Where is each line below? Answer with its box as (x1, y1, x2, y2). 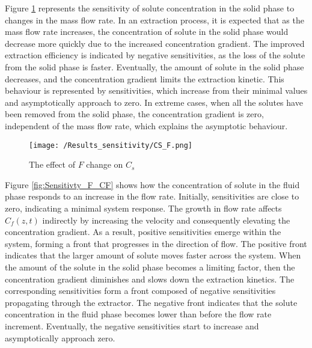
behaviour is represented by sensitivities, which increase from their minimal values (5, 84, 308, 97)
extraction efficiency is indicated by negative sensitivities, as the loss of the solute (5, 49, 305, 61)
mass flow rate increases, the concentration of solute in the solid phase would (5, 25, 289, 38)
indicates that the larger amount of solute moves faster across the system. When (5, 249, 301, 261)
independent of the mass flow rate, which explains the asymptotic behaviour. (5, 119, 288, 132)
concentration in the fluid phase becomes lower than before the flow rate (5, 308, 272, 320)
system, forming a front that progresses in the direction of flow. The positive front (5, 237, 307, 249)
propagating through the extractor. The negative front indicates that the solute (5, 296, 298, 308)
